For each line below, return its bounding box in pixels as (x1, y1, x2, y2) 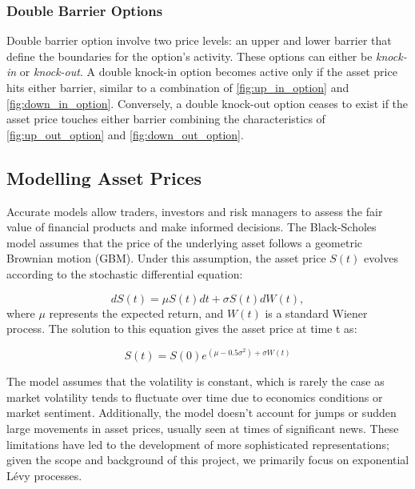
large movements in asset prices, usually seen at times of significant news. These (6, 420, 399, 437)
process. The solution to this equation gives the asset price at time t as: (6, 320, 357, 337)
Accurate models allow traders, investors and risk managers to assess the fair (6, 202, 383, 219)
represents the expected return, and (49, 304, 224, 321)
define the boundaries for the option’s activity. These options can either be (6, 47, 373, 64)
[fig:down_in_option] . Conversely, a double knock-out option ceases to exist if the (6, 94, 409, 111)
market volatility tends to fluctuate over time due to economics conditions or (6, 388, 383, 405)
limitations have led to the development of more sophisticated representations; (6, 435, 389, 452)
